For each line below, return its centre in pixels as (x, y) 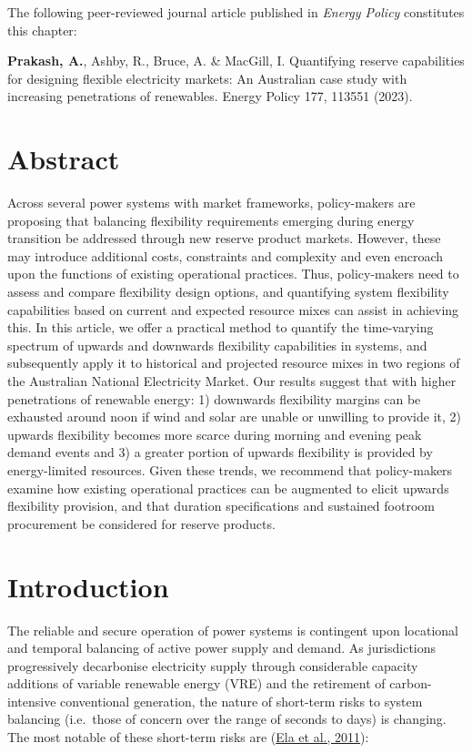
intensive (32, 701)
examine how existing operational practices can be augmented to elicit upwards (228, 488)
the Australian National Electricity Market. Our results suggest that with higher (232, 381)
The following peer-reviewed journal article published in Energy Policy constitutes (236, 12)
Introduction (88, 586)
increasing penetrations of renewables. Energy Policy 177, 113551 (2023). (210, 96)
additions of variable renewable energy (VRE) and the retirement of (196, 683)
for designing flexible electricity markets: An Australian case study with (207, 78)
